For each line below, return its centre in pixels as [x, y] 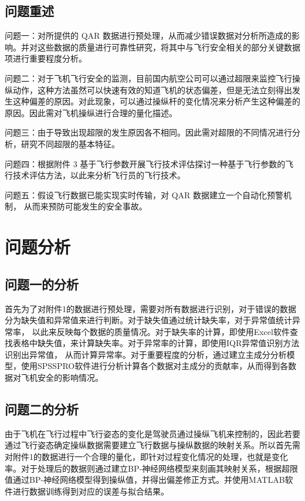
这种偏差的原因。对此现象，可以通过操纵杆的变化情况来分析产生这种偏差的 [156, 101]
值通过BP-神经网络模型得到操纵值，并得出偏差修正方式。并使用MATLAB [145, 480]
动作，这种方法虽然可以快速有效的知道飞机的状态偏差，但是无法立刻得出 [152, 89]
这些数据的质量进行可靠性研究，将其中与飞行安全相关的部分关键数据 [169, 47]
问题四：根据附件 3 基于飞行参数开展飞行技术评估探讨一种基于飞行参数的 [145, 163]
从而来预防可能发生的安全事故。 [85, 206]
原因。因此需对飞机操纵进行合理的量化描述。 [91, 112]
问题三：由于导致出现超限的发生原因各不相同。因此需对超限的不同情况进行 [148, 132]
